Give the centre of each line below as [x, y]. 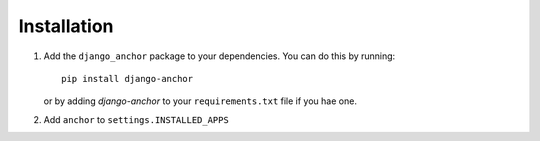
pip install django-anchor [127, 78]
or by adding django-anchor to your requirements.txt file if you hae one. [200, 101]
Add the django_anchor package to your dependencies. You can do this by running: [219, 56]
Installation [66, 26]
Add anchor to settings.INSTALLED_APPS [136, 119]
